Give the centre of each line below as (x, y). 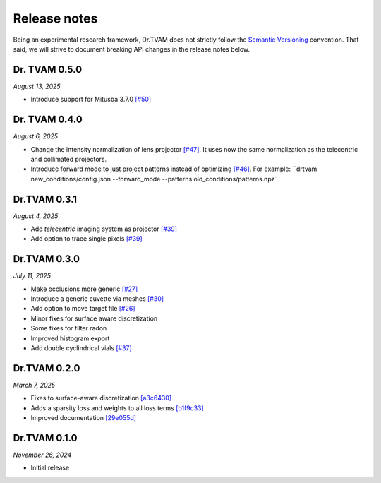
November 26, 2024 (42, 455)
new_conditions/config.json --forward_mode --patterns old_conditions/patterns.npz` (154, 179)
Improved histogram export (70, 338)
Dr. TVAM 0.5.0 (48, 70)
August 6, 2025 (36, 136)
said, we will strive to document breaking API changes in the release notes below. (132, 49)
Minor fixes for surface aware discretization (94, 318)
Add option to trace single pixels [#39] (86, 239)
